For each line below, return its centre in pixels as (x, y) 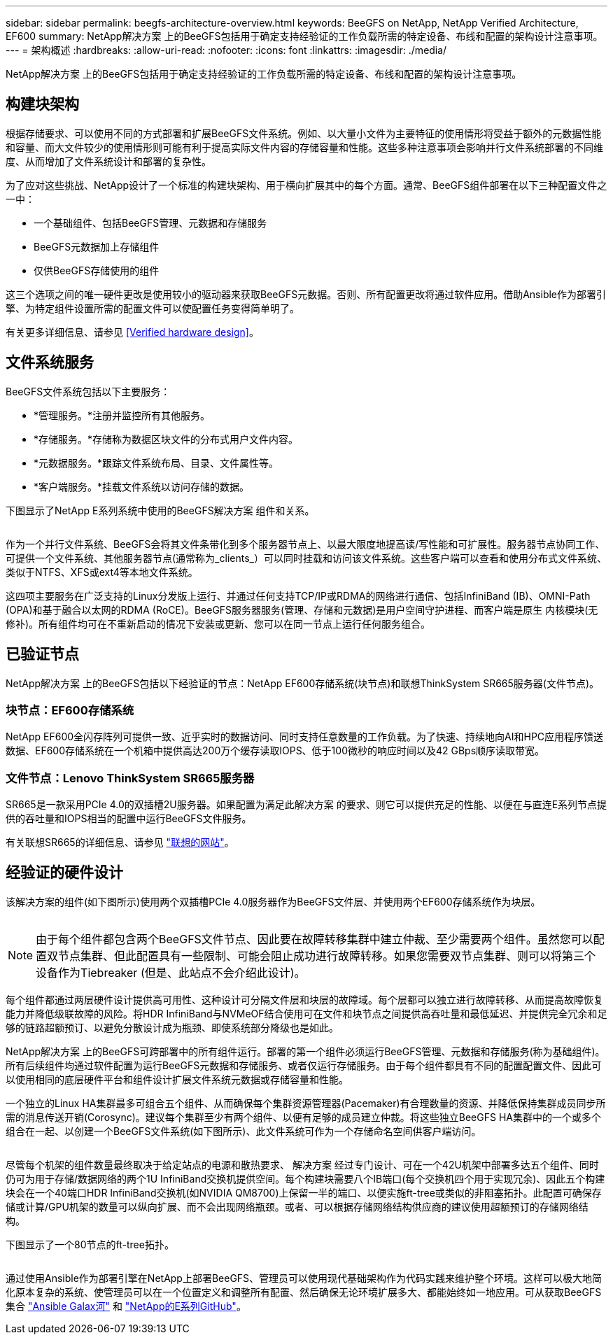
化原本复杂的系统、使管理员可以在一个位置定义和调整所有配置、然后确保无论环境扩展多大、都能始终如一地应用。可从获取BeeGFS (304, 1292)
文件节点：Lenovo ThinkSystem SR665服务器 (130, 778)
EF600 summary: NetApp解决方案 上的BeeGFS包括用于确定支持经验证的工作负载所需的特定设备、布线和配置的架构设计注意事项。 (304, 36)
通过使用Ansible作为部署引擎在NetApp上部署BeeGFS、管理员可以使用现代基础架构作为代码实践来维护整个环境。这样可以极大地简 (304, 1278)
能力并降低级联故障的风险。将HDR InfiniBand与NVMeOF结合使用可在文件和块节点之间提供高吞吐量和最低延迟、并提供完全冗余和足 (306, 1013)
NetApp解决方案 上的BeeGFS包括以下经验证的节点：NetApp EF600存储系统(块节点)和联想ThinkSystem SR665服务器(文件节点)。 (303, 683)
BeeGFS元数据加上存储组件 (97, 246)
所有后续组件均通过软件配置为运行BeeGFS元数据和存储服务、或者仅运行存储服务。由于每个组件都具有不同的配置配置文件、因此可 (304, 1065)
